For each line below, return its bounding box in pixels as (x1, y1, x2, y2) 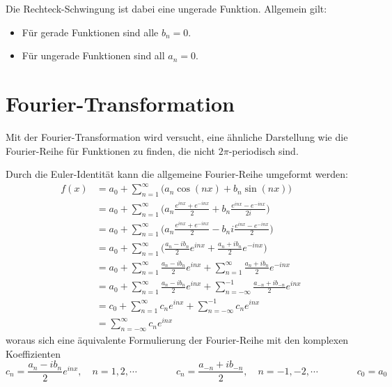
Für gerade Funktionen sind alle (22, 24, 159, 39)
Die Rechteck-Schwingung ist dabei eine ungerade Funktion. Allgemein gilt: (6, 1, 327, 15)
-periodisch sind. (228, 143, 299, 158)
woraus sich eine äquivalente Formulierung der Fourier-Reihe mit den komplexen (6, 333, 349, 347)
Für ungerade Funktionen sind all (22, 48, 165, 63)
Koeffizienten (6, 346, 61, 361)
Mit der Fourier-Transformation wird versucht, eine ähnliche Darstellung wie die (6, 129, 348, 144)
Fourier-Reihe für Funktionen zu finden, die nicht (6, 143, 215, 158)
